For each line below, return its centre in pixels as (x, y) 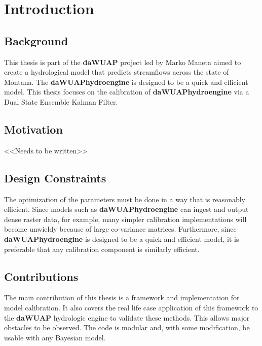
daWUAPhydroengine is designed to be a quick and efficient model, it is (122, 239)
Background (36, 40)
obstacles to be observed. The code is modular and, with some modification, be (127, 327)
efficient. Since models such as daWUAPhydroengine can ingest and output (126, 209)
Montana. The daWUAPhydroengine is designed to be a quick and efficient (126, 82)
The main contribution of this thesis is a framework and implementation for (122, 297)
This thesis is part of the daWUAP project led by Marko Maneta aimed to (123, 62)
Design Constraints (55, 178)
